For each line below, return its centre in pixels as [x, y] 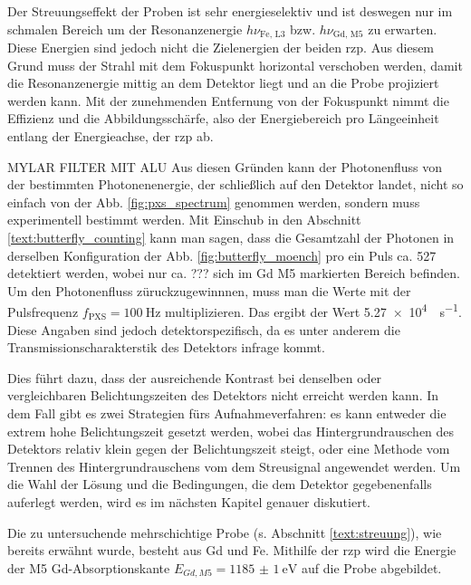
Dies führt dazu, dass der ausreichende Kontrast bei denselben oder [195, 377]
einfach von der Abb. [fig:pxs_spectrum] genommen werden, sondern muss [214, 201]
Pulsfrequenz [43, 312]
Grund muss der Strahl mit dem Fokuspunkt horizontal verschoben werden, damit [235, 65]
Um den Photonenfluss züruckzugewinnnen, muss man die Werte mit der [209, 290]
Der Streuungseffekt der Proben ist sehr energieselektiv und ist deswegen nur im [230, 11]
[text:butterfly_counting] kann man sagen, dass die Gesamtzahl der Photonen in [231, 237]
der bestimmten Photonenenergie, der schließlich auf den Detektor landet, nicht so [235, 184]
